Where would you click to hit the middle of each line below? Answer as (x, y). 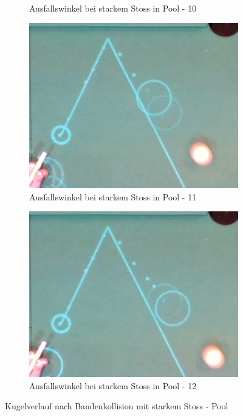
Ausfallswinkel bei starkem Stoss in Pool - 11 (113, 196)
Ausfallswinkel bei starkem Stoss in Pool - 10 (113, 8)
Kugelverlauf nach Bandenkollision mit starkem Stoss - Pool (117, 406)
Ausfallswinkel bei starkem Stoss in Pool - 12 (113, 385)
